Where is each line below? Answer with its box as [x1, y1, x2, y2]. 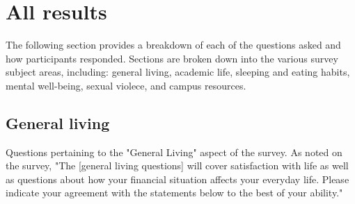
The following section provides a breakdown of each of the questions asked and [6, 37, 341, 52]
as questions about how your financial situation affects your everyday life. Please [6, 171, 349, 186]
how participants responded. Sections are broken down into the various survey [6, 51, 338, 65]
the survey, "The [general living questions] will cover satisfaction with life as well [6, 158, 349, 173]
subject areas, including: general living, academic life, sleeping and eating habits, [6, 65, 350, 79]
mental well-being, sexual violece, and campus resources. [6, 78, 246, 92]
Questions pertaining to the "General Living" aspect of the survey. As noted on [6, 144, 342, 159]
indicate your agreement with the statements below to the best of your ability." [6, 185, 343, 200]
